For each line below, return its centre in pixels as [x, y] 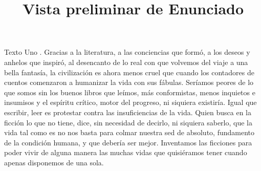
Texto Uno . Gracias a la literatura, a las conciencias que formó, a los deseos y [127, 52]
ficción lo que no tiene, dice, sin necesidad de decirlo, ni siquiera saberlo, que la [128, 122]
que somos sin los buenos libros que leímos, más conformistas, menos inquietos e [130, 92]
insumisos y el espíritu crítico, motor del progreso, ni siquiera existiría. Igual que [130, 102]
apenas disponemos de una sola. [54, 162]
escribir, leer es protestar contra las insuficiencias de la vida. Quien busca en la [128, 112]
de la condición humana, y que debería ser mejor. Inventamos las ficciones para [128, 142]
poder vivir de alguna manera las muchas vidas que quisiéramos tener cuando [126, 152]
